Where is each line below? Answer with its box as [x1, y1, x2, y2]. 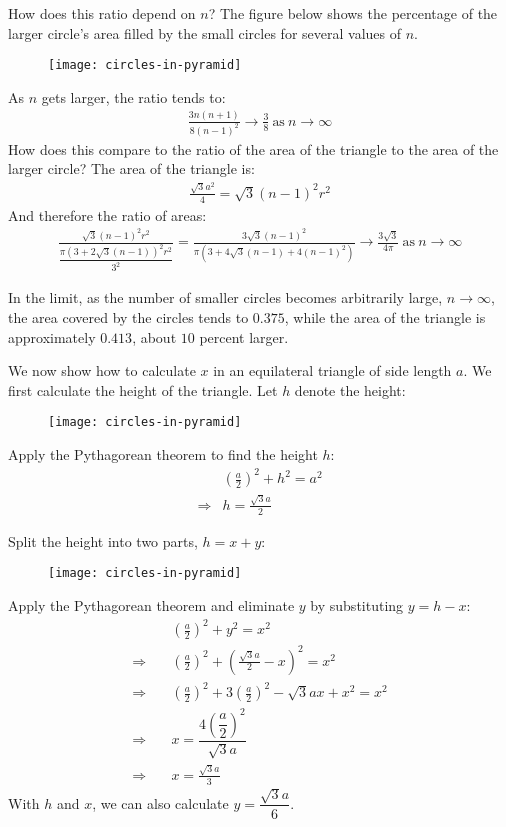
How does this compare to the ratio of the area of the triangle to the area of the [8, 138, 499, 159]
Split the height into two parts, [8, 530, 198, 551]
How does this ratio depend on [8, 3, 196, 23]
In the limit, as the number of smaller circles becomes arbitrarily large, [8, 287, 443, 308]
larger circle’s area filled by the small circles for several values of [8, 22, 401, 43]
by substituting [310, 594, 404, 615]
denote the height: [294, 379, 406, 400]
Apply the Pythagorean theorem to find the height [8, 444, 318, 465]
